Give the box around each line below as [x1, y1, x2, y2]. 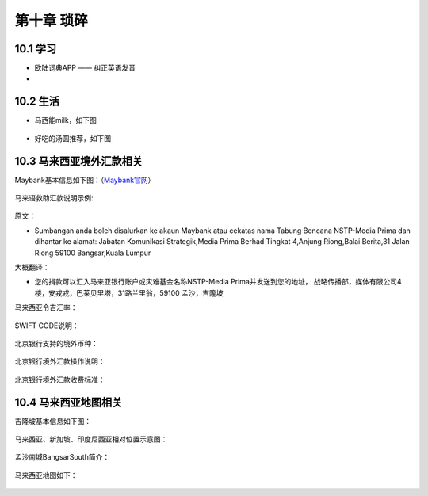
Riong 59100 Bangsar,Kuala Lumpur [34, 248, 151, 258]
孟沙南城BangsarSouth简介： [14, 452, 110, 462]
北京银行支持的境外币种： [14, 338, 98, 348]
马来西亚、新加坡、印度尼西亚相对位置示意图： [14, 434, 168, 444]
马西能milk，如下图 [34, 116, 97, 125]
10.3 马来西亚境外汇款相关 [14, 155, 143, 168]
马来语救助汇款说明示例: [14, 193, 94, 203]
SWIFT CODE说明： [14, 321, 79, 330]
